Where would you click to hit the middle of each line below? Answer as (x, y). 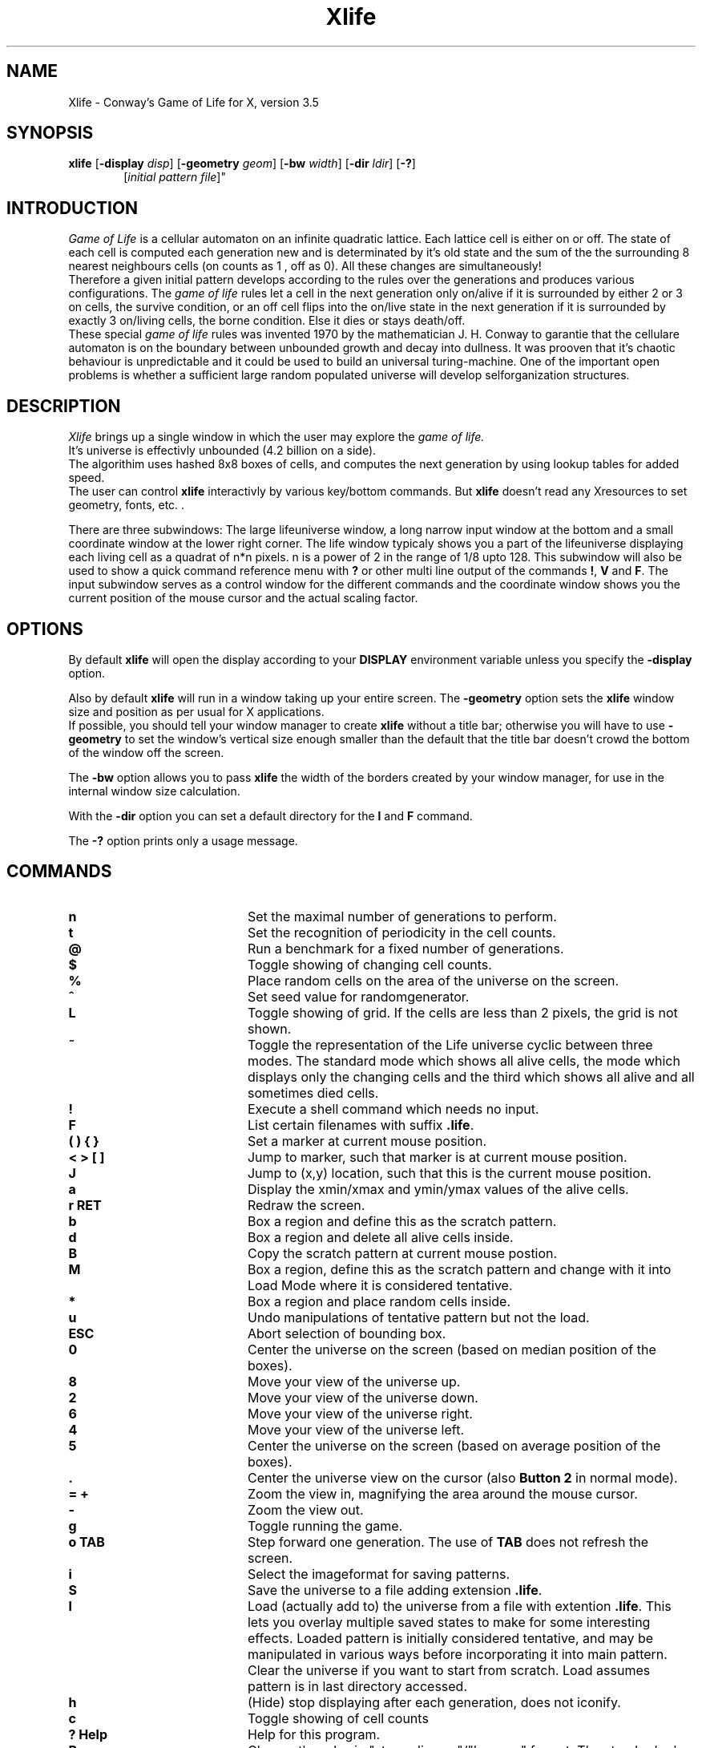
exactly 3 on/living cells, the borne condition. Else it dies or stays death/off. (267, 321)
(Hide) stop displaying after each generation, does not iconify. (434, 1702)
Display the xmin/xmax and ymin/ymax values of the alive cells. (438, 1189)
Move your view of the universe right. (360, 1413)
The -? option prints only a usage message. (183, 840)
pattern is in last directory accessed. (357, 1686)
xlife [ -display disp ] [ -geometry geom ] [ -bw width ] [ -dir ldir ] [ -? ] (242, 164)
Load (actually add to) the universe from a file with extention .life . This (459, 1606)
